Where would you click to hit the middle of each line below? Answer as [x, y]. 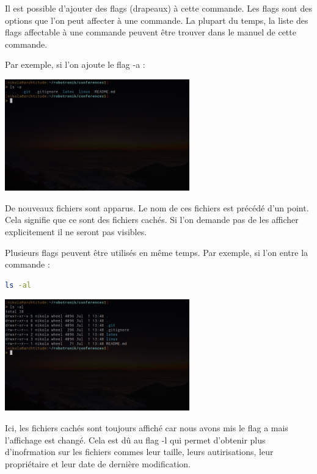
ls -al [18, 285]
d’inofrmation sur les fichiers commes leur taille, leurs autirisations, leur [139, 452]
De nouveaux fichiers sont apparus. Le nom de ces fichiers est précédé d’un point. [157, 207]
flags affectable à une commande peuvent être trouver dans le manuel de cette [151, 32]
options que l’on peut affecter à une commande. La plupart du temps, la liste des [157, 20]
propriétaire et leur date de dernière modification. [98, 463]
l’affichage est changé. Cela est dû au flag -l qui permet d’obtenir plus [135, 439]
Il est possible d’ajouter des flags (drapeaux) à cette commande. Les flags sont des [158, 8]
